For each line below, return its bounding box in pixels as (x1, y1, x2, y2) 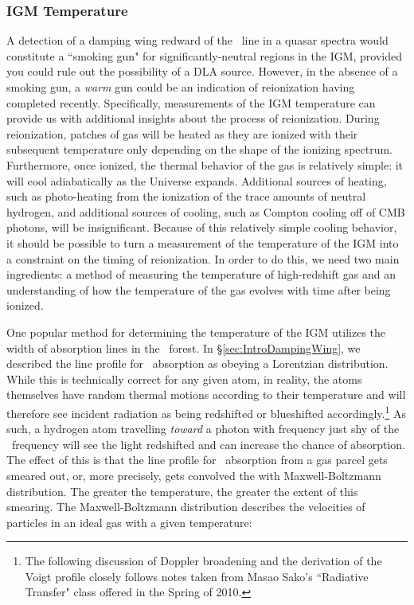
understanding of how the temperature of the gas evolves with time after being (6, 281, 391, 298)
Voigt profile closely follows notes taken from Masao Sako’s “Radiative (25, 568, 369, 584)
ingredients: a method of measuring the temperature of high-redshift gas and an (6, 266, 396, 283)
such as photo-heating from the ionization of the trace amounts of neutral (6, 188, 366, 205)
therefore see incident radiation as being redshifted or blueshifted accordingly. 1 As (6, 402, 406, 421)
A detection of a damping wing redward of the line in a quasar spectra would (6, 32, 389, 49)
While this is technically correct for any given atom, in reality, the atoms (6, 370, 362, 387)
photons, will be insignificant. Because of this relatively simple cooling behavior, (6, 219, 397, 236)
